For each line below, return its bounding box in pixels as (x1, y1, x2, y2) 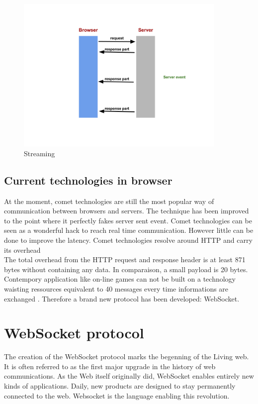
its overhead (4, 244, 41, 255)
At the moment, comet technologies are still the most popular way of (4, 196, 214, 206)
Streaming (24, 148, 55, 158)
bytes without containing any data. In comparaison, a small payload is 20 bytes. (4, 264, 248, 274)
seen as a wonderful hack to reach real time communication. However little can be (4, 225, 254, 235)
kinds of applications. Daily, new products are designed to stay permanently (4, 381, 236, 391)
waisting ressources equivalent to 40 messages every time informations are (4, 283, 229, 294)
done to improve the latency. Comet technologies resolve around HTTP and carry (4, 234, 253, 245)
